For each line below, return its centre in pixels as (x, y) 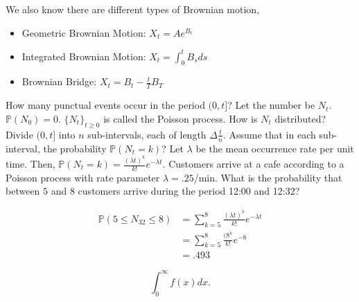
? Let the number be (271, 105)
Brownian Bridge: (59, 81)
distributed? (300, 118)
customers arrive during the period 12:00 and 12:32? (189, 191)
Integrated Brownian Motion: (84, 56)
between (23, 191)
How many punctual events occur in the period (105, 105)
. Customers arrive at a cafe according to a (253, 163)
